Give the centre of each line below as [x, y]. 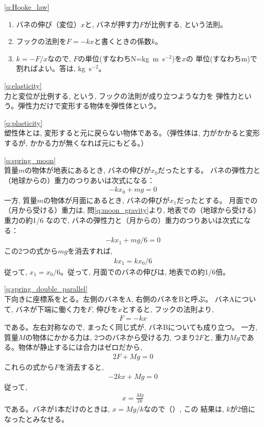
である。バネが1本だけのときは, [57, 409]
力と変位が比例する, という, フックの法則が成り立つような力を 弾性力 [121, 95]
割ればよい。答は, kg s [54, 68]
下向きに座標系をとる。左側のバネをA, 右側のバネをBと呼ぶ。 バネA [119, 299]
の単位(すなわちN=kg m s [122, 58]
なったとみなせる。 [36, 419]
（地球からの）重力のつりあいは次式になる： [79, 180]
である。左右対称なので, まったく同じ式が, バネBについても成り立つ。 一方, [131, 327]
